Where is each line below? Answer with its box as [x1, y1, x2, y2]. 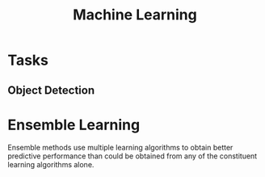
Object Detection [7, 83, 95, 97]
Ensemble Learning [7, 116, 141, 134]
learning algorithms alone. [7, 159, 95, 169]
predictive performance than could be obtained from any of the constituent [7, 151, 258, 161]
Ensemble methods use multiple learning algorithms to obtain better [7, 142, 233, 152]
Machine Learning [73, 6, 197, 24]
